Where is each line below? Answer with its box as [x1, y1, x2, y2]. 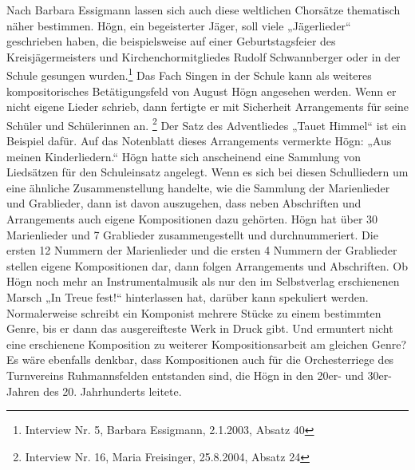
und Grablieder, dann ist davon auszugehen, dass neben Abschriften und [6, 195, 362, 211]
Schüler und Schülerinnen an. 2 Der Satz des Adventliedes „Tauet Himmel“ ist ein [6, 114, 407, 133]
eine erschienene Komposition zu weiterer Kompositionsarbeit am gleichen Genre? [6, 335, 407, 352]
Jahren [6, 382, 40, 399]
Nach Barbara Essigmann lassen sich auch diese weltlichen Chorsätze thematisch [6, 2, 401, 18]
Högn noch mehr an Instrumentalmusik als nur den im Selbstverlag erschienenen [6, 273, 400, 290]
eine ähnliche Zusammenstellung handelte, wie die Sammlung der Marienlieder [6, 179, 390, 196]
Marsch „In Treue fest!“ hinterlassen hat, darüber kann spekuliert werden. [6, 289, 369, 305]
